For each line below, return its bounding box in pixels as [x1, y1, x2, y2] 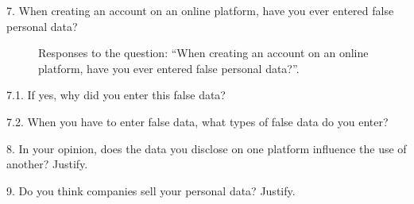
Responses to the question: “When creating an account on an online [38, 44, 369, 61]
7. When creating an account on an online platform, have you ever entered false [6, 2, 394, 18]
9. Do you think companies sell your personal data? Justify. [6, 182, 296, 198]
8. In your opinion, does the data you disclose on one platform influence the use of [6, 140, 407, 156]
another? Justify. [6, 156, 88, 172]
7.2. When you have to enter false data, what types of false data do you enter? [6, 113, 389, 129]
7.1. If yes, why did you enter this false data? [6, 87, 226, 103]
